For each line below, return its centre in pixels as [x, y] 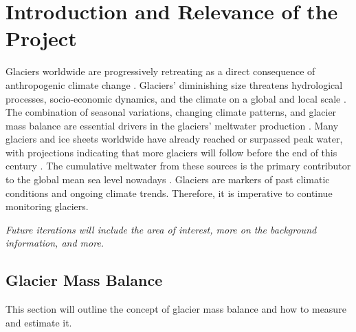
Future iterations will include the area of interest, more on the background [161, 229]
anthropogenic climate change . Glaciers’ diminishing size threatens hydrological [174, 84]
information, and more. [55, 243]
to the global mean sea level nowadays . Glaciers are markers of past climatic [168, 179]
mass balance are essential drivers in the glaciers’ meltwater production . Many [172, 125]
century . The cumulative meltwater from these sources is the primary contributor [178, 166]
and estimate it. [39, 322]
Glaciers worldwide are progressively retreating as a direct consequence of [160, 71]
